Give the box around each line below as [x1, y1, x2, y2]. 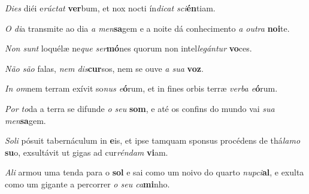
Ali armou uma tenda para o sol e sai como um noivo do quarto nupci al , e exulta [5, 166, 304, 178]
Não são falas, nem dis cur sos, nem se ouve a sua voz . [5, 62, 204, 74]
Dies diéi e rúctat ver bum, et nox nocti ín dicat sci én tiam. [5, 2, 216, 14]
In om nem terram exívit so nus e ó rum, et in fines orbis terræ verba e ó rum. [5, 82, 278, 95]
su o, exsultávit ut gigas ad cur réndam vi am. [5, 145, 168, 158]
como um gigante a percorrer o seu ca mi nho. [5, 177, 170, 190]
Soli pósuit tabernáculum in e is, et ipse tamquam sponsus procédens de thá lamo [5, 134, 301, 147]
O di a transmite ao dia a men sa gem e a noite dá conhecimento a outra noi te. [5, 22, 290, 34]
